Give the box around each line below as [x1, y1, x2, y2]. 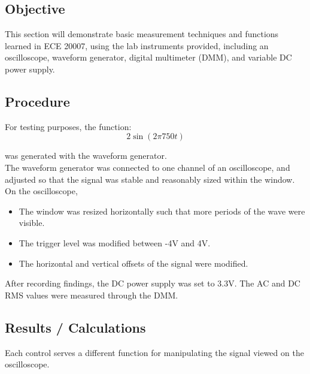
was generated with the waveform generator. [5, 149, 167, 162]
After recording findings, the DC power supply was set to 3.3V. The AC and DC [5, 277, 300, 289]
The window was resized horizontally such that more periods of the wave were [19, 204, 305, 217]
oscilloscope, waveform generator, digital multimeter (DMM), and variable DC [5, 51, 292, 64]
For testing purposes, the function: [5, 120, 132, 132]
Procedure [5, 92, 70, 110]
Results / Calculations [5, 318, 146, 336]
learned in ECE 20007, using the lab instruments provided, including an [5, 39, 269, 52]
